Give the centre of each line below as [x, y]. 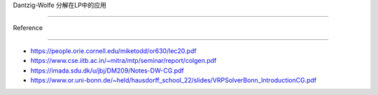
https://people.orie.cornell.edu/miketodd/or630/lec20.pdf [113, 51]
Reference [28, 28]
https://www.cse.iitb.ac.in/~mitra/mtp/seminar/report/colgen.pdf [124, 61]
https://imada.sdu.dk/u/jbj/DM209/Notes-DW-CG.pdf [107, 71]
